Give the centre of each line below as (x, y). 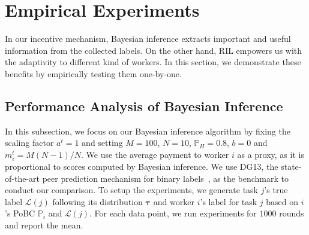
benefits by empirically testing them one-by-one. (93, 73)
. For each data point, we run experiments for (173, 213)
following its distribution (97, 201)
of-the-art (22, 178)
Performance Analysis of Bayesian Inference (144, 106)
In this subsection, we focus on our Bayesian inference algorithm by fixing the (148, 131)
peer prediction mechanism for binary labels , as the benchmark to (165, 178)
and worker (174, 201)
